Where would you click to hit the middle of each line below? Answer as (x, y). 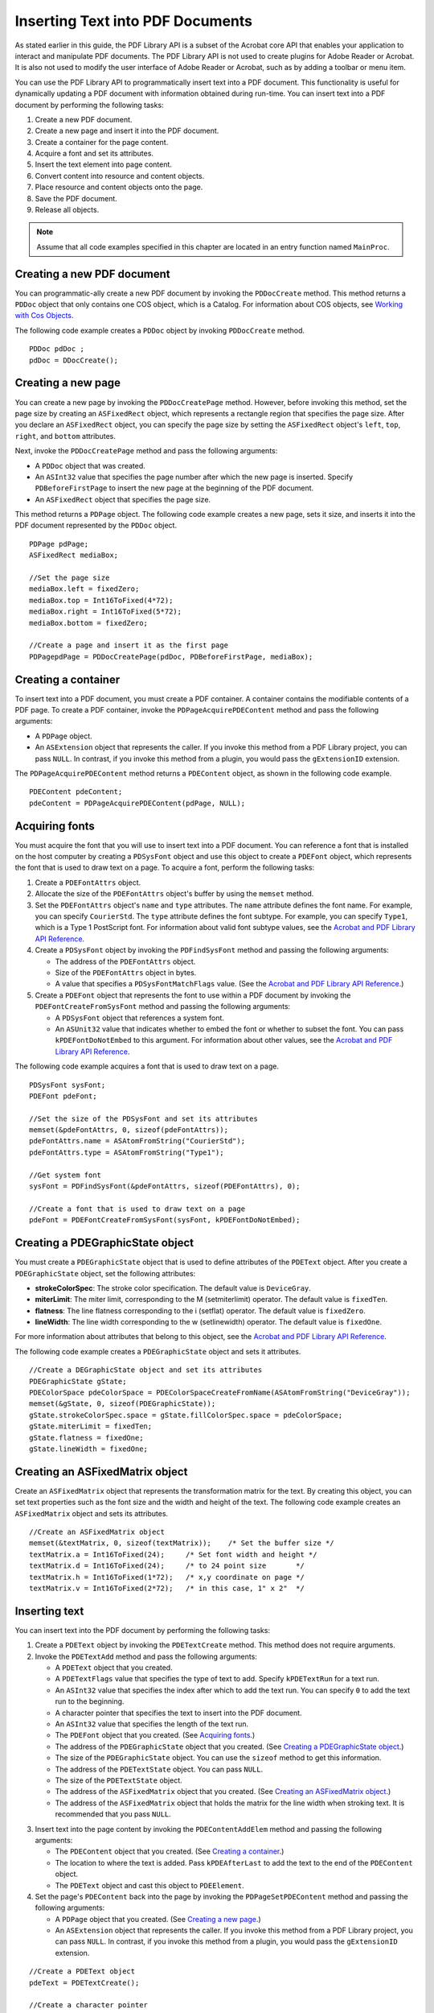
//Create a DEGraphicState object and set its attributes (146, 1370)
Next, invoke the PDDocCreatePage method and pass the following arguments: (146, 451)
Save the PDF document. (76, 198)
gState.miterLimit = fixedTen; (91, 1426)
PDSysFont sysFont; (68, 1085)
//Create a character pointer (89, 2005)
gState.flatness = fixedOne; (86, 1438)
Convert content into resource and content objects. (120, 176)
